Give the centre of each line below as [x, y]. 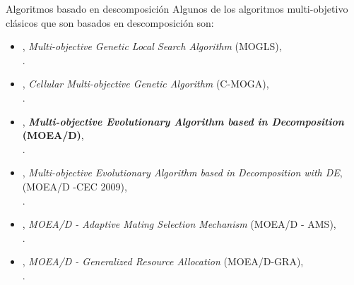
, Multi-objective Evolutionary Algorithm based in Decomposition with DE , [182, 172]
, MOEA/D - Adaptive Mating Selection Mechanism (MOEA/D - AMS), [179, 224]
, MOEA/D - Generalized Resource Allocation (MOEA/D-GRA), [163, 261]
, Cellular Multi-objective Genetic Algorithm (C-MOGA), [146, 84]
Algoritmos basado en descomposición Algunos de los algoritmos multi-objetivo [177, 8]
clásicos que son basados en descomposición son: [110, 22]
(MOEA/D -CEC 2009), [75, 186]
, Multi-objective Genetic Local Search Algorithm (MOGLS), [152, 46]
